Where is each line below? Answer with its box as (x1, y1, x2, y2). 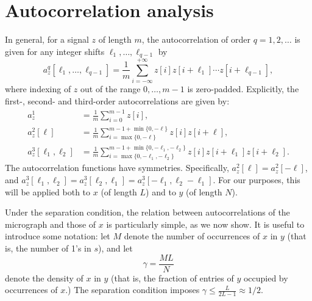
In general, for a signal (5, 33, 89, 46)
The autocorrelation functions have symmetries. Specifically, (5, 161, 229, 174)
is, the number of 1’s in (5, 242, 91, 255)
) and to (146, 185, 176, 198)
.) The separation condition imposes (65, 283, 200, 296)
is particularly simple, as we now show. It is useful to (106, 217, 305, 230)
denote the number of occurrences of (124, 230, 260, 242)
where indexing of (5, 82, 71, 95)
